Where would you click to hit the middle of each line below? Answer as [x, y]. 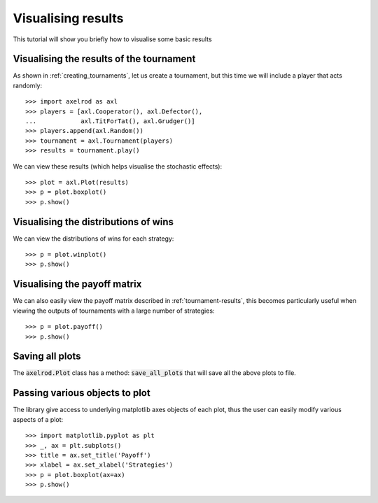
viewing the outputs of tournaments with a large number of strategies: [114, 311]
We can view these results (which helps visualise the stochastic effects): [118, 166]
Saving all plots [47, 356]
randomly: [27, 85]
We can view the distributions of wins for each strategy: [93, 239]
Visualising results [68, 18]
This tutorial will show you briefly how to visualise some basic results [113, 39]
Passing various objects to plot [82, 393]
